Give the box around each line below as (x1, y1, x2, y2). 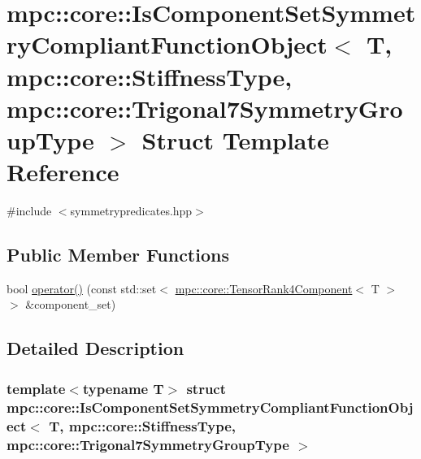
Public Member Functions (7, 242, 229, 267)
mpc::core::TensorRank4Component (175, 279, 353, 297)
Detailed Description (7, 336, 184, 361)
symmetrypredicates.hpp (70, 202, 193, 219)
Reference (7, 155, 119, 188)
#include (7, 202, 52, 219)
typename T (82, 378, 164, 398)
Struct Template (141, 123, 329, 156)
